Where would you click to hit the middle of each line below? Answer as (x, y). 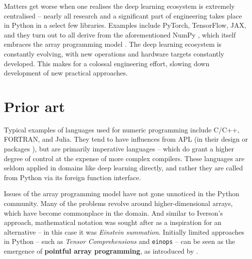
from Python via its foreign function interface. (73, 177)
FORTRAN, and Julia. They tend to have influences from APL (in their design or (126, 139)
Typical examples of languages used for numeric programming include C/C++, (122, 129)
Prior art (34, 106)
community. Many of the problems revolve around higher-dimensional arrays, (118, 203)
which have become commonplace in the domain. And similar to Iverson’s (113, 213)
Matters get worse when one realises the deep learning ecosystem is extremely (119, 6)
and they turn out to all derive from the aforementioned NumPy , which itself (120, 34)
